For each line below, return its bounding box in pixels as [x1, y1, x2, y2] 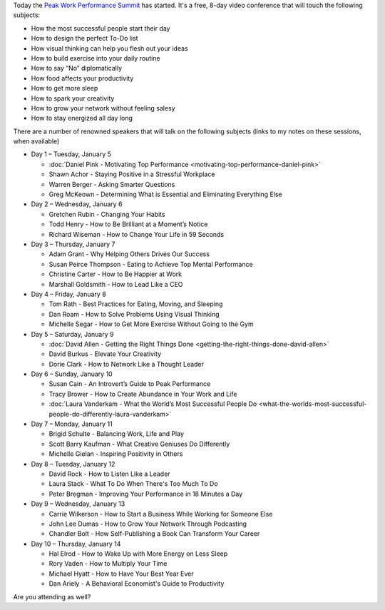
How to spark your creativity [31, 93, 115, 103]
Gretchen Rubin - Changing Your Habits [48, 210, 165, 218]
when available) [13, 137, 60, 146]
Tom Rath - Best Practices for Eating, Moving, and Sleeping [48, 300, 223, 308]
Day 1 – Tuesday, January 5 [31, 150, 112, 158]
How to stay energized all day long [31, 114, 133, 123]
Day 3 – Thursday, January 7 [31, 240, 115, 248]
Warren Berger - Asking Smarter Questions [48, 180, 175, 188]
